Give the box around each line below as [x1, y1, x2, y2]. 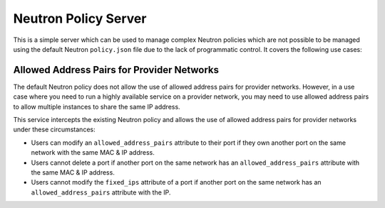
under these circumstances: [13, 125, 96, 134]
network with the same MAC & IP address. [31, 148, 155, 157]
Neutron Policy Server [13, 11, 147, 26]
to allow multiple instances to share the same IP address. [13, 102, 181, 111]
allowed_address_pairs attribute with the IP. [31, 188, 171, 197]
